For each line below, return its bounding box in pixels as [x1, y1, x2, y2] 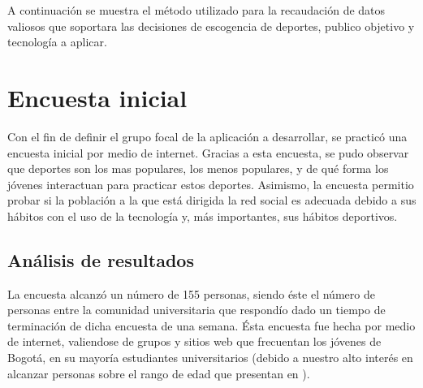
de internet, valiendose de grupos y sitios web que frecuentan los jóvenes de [7, 333, 382, 350]
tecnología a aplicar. [7, 33, 107, 50]
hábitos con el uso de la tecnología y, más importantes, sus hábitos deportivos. [7, 207, 398, 224]
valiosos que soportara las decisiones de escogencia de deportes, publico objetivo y [7, 17, 415, 34]
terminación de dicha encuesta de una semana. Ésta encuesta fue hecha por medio [7, 317, 416, 334]
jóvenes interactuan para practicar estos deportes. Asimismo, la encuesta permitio [7, 175, 414, 192]
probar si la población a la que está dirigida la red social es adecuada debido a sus [7, 192, 417, 209]
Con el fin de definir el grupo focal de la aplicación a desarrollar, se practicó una [7, 127, 408, 144]
